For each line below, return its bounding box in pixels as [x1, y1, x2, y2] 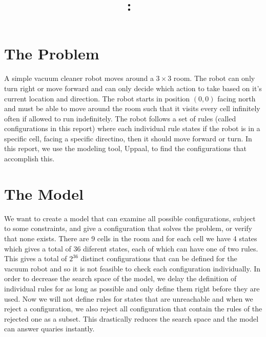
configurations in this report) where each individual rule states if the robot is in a [4, 123, 260, 134]
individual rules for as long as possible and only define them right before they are [4, 283, 260, 293]
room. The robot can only [173, 73, 255, 83]
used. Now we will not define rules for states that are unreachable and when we [4, 293, 253, 304]
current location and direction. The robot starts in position [4, 93, 190, 103]
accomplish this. [4, 153, 55, 164]
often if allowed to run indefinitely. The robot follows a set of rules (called [4, 113, 236, 123]
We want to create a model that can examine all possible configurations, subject [4, 213, 256, 223]
